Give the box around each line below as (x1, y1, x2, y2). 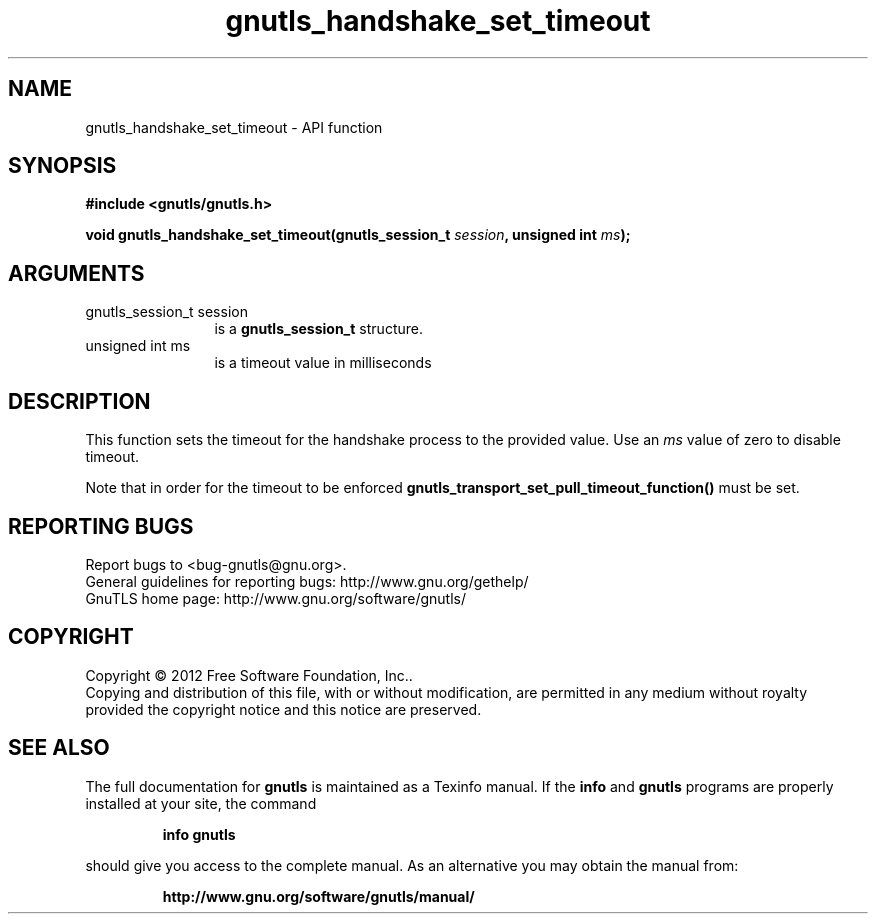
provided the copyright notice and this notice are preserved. (85, 700, 482, 718)
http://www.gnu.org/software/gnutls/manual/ (162, 887, 475, 905)
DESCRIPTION (8, 388, 151, 414)
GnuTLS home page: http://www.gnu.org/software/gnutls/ (85, 589, 466, 607)
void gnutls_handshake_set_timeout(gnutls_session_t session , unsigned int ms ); (85, 226, 631, 244)
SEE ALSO (8, 735, 110, 761)
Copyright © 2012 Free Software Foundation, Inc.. (85, 666, 413, 684)
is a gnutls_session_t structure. (214, 320, 423, 338)
